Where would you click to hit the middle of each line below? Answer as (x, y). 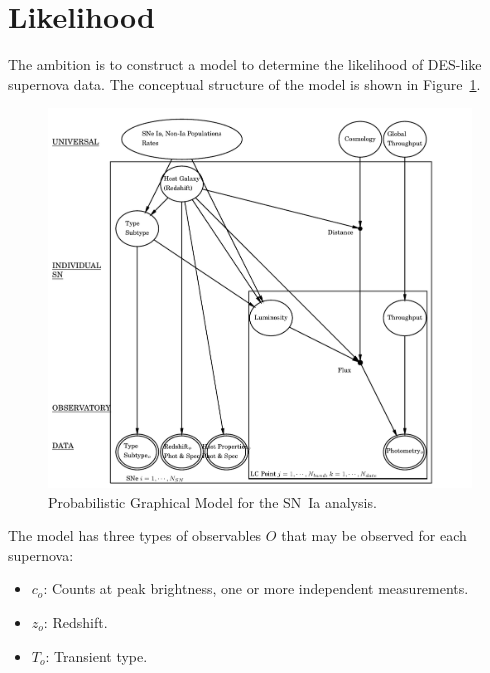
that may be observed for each (374, 535)
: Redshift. (75, 621)
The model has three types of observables (135, 535)
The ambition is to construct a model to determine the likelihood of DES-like (245, 64)
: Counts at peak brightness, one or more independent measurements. (256, 588)
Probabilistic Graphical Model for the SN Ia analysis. (212, 501)
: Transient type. (96, 655)
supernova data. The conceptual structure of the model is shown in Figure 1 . (244, 83)
